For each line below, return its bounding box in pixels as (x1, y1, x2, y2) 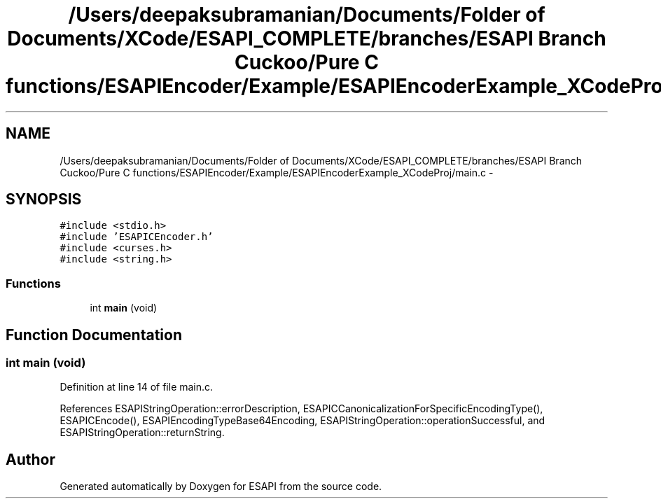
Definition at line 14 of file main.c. (60, 381, 214, 393)
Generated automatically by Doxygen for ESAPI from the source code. (60, 480, 382, 493)
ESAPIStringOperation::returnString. (60, 426, 225, 439)
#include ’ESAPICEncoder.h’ (60, 231, 214, 243)
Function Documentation (6, 325, 182, 344)
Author (6, 450, 55, 468)
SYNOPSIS (6, 190, 82, 209)
